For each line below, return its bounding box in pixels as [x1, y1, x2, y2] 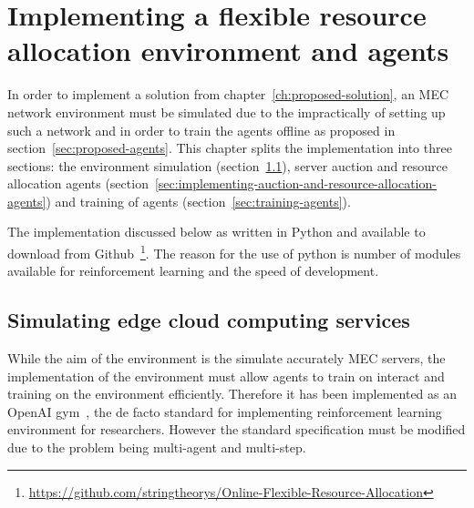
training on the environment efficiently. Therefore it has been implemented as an [7, 384, 458, 403]
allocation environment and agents [7, 32, 449, 69]
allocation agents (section [7, 174, 149, 193]
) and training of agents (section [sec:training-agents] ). [46, 191, 351, 210]
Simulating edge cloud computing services [7, 306, 410, 334]
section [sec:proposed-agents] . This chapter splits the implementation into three [7, 138, 452, 157]
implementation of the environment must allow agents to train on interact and [7, 366, 445, 385]
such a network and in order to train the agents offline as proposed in [7, 120, 396, 139]
